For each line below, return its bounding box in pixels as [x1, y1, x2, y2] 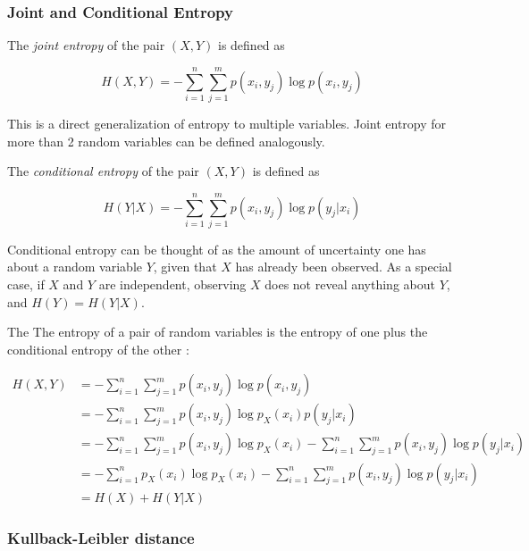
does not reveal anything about [264, 275, 435, 294]
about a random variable [7, 257, 142, 276]
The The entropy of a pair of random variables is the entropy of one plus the [7, 322, 428, 341]
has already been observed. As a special [235, 257, 452, 276]
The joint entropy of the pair [7, 36, 165, 54]
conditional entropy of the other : [7, 339, 189, 358]
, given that [153, 257, 217, 276]
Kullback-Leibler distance [7, 527, 195, 549]
